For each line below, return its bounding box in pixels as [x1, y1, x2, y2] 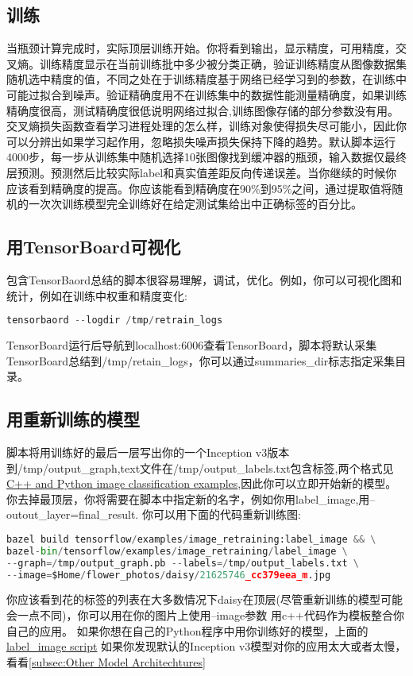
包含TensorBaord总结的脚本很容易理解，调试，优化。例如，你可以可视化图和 [6, 271, 403, 288]
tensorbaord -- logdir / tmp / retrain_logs [6, 315, 223, 326]
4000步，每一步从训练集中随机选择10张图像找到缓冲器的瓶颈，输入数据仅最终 [6, 149, 407, 165]
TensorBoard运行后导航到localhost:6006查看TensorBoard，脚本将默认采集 [6, 337, 377, 353]
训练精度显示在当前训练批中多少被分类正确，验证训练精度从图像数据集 [39, 55, 407, 71]
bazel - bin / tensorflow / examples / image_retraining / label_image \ [6, 545, 348, 557]
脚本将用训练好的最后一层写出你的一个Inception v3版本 [6, 443, 290, 460]
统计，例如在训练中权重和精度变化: [6, 287, 187, 303]
